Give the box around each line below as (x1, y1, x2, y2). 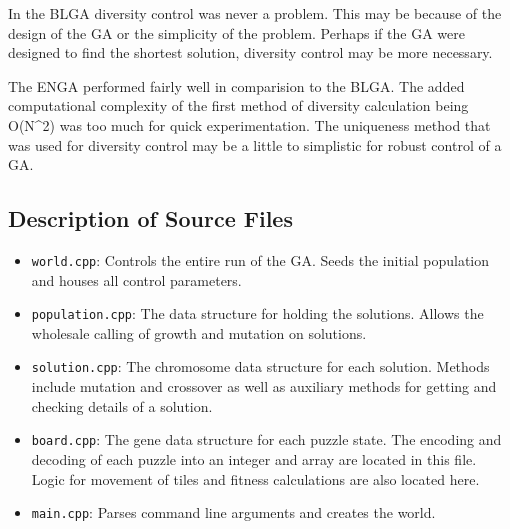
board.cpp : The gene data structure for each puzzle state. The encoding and (31, 429, 502, 450)
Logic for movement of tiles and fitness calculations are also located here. (31, 468, 480, 489)
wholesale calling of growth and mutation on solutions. (31, 322, 367, 343)
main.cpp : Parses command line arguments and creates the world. (31, 502, 436, 523)
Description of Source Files (8, 203, 293, 234)
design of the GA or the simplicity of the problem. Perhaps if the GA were (8, 22, 465, 43)
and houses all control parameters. (31, 269, 242, 290)
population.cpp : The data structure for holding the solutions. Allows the (31, 303, 484, 324)
